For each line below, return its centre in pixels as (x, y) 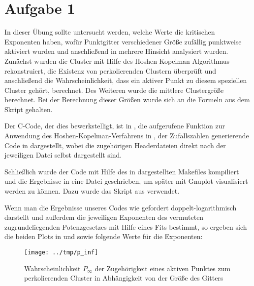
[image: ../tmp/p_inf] (61, 252)
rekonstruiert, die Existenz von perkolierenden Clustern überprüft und (111, 70)
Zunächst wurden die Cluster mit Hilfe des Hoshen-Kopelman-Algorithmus (117, 61)
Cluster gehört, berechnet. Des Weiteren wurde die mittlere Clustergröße (114, 90)
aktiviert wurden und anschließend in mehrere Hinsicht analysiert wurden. (116, 51)
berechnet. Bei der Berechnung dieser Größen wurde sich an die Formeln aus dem (127, 100)
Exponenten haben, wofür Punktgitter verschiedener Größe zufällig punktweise (123, 41)
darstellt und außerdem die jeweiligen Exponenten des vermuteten (104, 217)
